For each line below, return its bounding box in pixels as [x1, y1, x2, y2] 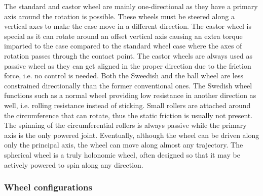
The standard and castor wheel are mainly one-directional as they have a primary [4, 1, 258, 11]
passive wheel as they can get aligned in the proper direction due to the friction [4, 60, 251, 71]
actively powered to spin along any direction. [4, 159, 143, 170]
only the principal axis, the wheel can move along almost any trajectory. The [4, 139, 243, 150]
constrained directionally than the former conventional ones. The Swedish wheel [4, 80, 252, 90]
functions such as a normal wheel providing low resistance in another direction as [4, 90, 256, 101]
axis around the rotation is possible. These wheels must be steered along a [4, 11, 235, 21]
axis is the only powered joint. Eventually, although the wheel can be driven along [4, 129, 259, 140]
